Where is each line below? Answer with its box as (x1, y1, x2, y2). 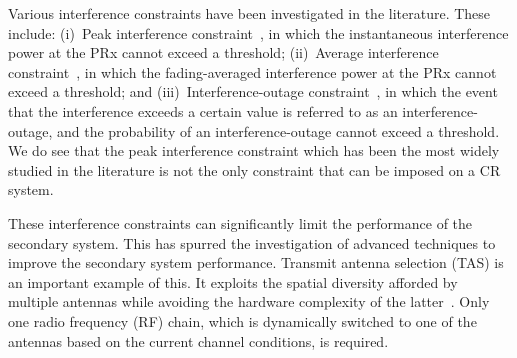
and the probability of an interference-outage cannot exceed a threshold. (56, 120, 500, 141)
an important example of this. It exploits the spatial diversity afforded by (8, 271, 458, 292)
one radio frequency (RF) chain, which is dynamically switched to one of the (8, 310, 477, 331)
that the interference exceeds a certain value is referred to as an (8, 100, 398, 121)
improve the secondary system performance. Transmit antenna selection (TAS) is (8, 252, 504, 273)
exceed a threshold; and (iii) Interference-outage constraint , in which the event (8, 81, 498, 102)
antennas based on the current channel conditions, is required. (8, 330, 389, 351)
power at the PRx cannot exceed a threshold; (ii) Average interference (8, 42, 439, 63)
